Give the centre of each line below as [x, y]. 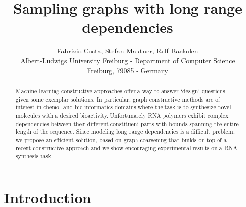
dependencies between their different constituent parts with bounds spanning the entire [127, 123]
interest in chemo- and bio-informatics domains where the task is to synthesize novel [123, 107]
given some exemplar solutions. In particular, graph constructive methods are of [118, 99]
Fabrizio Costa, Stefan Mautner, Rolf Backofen [128, 51]
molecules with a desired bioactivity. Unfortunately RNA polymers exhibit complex [122, 115]
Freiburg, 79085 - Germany [128, 70]
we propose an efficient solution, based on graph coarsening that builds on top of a [121, 140]
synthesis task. [34, 156]
